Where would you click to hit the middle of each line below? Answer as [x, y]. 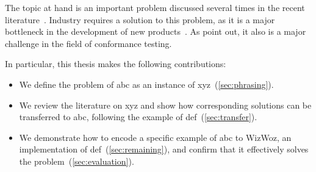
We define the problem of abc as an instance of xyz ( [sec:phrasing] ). [146, 84]
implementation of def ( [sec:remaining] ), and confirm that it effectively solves [164, 149]
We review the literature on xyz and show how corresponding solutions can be [165, 105]
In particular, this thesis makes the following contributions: [116, 64]
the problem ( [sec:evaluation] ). [77, 161]
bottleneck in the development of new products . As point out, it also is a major [156, 31]
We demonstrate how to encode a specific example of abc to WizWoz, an [155, 137]
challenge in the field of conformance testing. [88, 43]
